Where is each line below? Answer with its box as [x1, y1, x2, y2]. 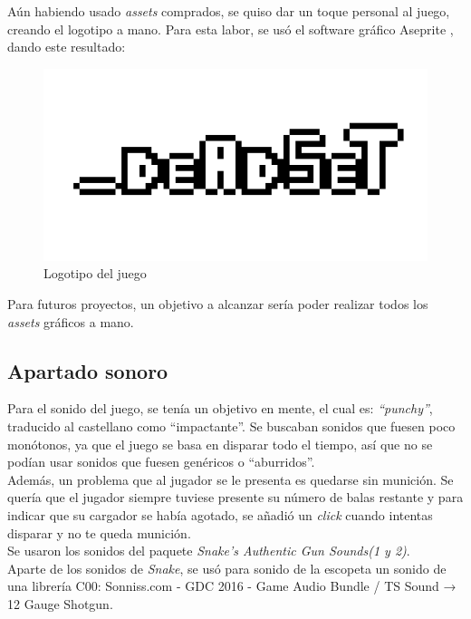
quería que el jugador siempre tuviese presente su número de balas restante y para [7, 488, 464, 507]
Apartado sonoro [7, 356, 168, 384]
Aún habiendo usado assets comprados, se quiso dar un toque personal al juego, [7, 2, 450, 20]
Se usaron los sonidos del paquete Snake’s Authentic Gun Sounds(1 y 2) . [7, 541, 410, 560]
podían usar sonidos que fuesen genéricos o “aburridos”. [7, 452, 315, 471]
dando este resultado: [7, 37, 126, 56]
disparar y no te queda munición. [7, 523, 191, 542]
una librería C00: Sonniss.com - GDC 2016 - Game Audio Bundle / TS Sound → [7, 576, 457, 595]
